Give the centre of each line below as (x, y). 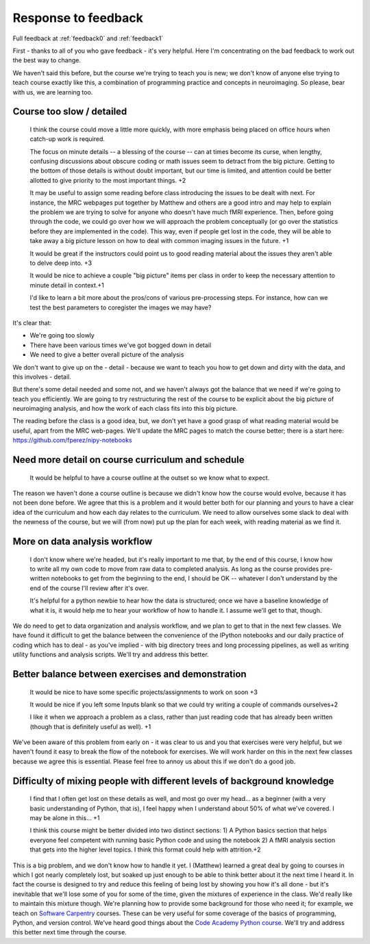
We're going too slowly (62, 335)
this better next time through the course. (70, 932)
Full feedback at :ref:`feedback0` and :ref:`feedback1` (88, 38)
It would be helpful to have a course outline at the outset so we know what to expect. (150, 477)
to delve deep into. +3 (61, 263)
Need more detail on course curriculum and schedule (128, 460)
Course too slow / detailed (70, 112)
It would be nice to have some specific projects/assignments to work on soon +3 (144, 692)
